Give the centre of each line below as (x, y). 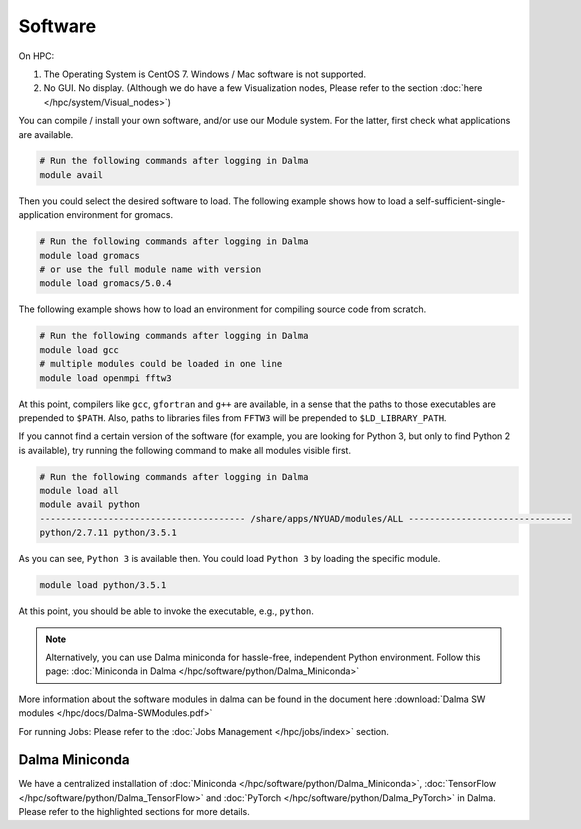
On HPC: (36, 56)
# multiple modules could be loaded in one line (161, 364)
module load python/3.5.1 (103, 585)
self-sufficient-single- (460, 201)
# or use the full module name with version (150, 269)
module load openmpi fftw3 (105, 378)
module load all (79, 491)
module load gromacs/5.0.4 (105, 283)
